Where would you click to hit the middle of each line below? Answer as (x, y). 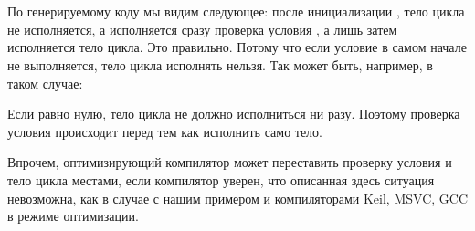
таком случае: (45, 83)
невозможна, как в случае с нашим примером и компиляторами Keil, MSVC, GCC (238, 198)
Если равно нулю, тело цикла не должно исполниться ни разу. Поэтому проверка (234, 114)
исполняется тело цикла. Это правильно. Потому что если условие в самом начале (237, 47)
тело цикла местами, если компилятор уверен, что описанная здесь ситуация (221, 179)
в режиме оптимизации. (73, 216)
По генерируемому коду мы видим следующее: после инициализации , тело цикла (236, 11)
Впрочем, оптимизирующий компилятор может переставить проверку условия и (230, 162)
